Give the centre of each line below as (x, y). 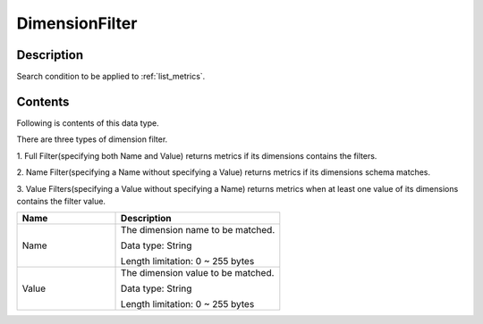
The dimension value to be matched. (198, 273)
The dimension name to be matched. (198, 230)
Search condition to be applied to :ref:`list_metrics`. (111, 77)
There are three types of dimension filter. (92, 139)
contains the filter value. (61, 201)
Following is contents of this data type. (88, 123)
